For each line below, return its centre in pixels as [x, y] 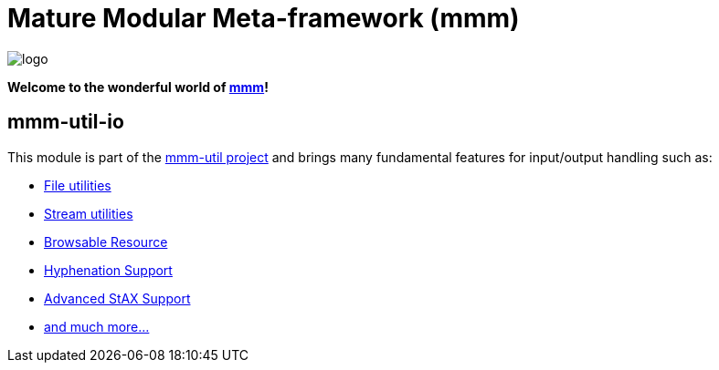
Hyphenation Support [108, 270]
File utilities [78, 185]
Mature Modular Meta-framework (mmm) [264, 18]
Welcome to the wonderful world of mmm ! [138, 87]
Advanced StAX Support [117, 298]
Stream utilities [89, 213]
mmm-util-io [66, 122]
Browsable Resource [106, 242]
